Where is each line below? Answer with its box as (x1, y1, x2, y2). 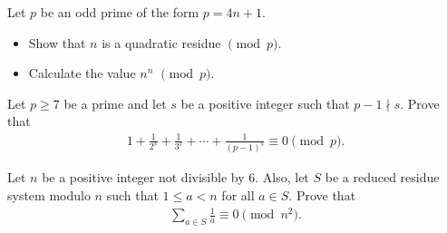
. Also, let (255, 168, 309, 187)
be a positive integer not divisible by (42, 168, 245, 187)
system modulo (7, 185, 91, 204)
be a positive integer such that (180, 93, 350, 112)
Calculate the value (28, 63, 136, 83)
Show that (28, 33, 86, 52)
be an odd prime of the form (40, 3, 199, 21)
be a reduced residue (325, 168, 440, 187)
